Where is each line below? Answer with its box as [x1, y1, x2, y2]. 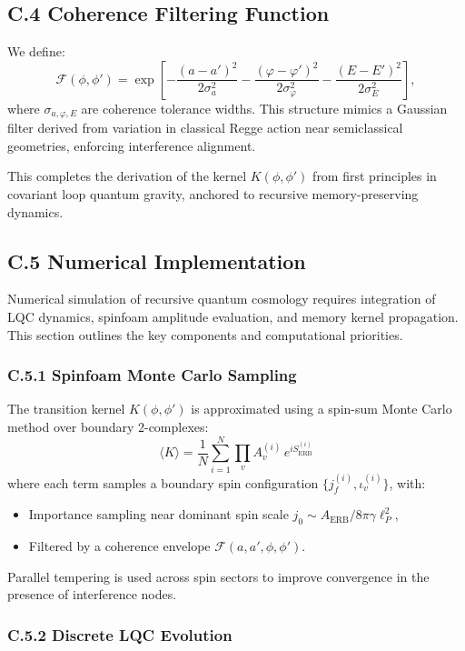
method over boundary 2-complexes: [7, 417, 209, 436]
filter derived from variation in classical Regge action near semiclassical [7, 118, 403, 137]
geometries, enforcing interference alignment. [7, 135, 256, 155]
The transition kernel [7, 399, 125, 418]
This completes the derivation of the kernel [7, 166, 247, 185]
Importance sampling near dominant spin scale [28, 505, 289, 524]
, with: [389, 473, 426, 492]
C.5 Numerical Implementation [7, 246, 306, 275]
